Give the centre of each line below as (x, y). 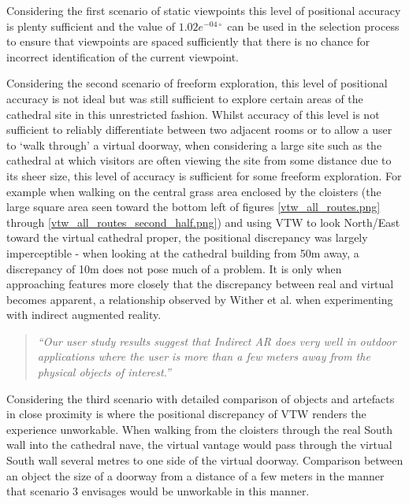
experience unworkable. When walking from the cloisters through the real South (200, 429)
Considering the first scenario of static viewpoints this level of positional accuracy (204, 10)
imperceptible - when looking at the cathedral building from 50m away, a (183, 252)
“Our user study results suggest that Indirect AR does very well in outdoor (217, 341)
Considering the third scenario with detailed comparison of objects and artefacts (201, 398)
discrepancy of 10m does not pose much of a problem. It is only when (174, 268)
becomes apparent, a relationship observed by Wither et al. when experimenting (200, 299)
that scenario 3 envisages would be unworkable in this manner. (158, 491)
